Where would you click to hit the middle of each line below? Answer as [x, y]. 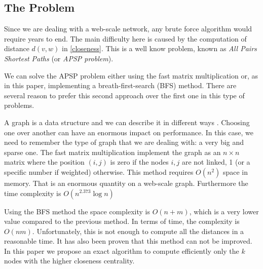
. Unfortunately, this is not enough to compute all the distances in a [138, 231]
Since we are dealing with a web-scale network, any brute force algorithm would [128, 29]
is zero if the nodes [139, 162]
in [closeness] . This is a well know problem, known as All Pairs [159, 48]
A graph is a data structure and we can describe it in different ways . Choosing [127, 122]
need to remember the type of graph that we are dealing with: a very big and [124, 142]
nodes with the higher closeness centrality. [69, 261]
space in [235, 171]
